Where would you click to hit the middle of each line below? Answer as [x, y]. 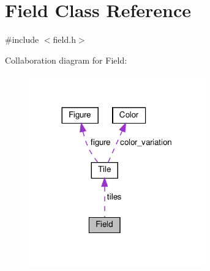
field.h [64, 39]
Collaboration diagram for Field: [66, 60]
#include [22, 39]
